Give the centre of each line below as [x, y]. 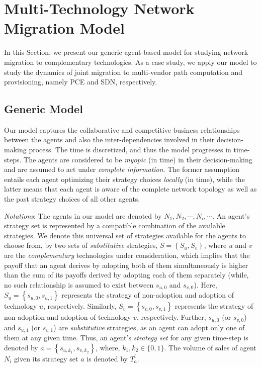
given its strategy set [46, 358]
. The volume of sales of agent [210, 347]
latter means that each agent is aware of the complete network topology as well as [130, 189]
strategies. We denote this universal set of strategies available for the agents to [125, 235]
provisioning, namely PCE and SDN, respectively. [81, 82]
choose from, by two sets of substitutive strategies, [81, 245]
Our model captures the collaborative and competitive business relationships [122, 129]
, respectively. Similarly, [80, 306]
